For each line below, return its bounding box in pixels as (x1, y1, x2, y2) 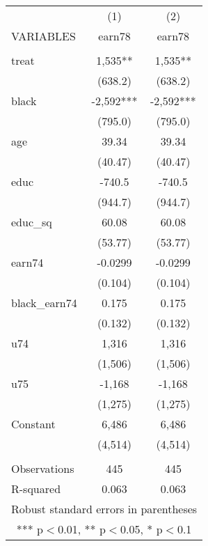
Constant (11, 416, 56, 432)
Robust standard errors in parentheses (11, 501, 198, 517)
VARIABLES (11, 28, 76, 44)
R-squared (11, 481, 61, 497)
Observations (11, 460, 74, 476)
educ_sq (11, 214, 52, 230)
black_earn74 (11, 295, 77, 311)
